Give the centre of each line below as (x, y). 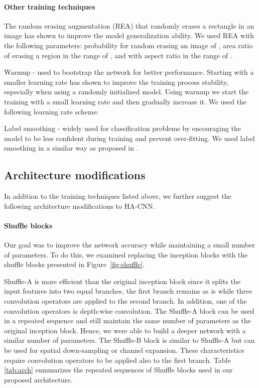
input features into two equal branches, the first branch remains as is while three (128, 291)
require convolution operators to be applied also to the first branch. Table (117, 360)
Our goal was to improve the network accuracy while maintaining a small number (129, 245)
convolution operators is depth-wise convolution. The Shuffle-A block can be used (129, 310)
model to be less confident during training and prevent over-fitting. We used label (129, 138)
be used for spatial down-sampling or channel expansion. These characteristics (124, 350)
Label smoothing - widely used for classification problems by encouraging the (123, 128)
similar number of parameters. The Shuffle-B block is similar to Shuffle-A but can (129, 340)
